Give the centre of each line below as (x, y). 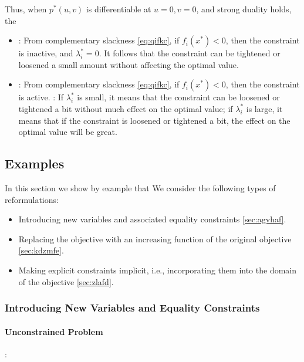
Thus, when (26, 9)
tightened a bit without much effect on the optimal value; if (126, 108)
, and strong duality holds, (244, 9)
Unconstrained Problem (54, 331)
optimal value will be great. (68, 132)
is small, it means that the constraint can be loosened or (178, 97)
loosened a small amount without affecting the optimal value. (129, 64)
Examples (35, 163)
